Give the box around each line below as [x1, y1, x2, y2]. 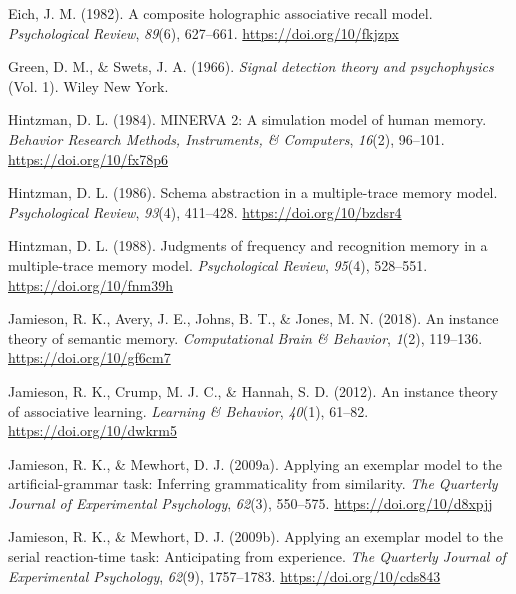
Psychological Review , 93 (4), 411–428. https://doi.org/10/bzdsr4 [8, 201, 402, 222]
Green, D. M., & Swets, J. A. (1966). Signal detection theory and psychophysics [8, 56, 494, 77]
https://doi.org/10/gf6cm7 [8, 347, 171, 368]
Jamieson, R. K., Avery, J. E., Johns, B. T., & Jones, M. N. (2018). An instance [8, 308, 499, 329]
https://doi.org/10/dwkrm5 [8, 420, 177, 441]
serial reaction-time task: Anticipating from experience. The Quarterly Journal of [8, 546, 506, 567]
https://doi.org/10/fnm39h [8, 274, 174, 295]
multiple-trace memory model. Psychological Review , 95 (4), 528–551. [8, 254, 428, 275]
